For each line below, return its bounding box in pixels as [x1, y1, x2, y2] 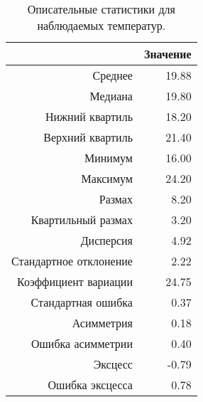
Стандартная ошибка [31, 294, 133, 310]
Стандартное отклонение [11, 253, 133, 269]
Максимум [81, 170, 133, 186]
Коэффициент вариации [17, 273, 133, 290]
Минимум [84, 149, 133, 166]
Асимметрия [72, 314, 133, 331]
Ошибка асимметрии [31, 335, 133, 351]
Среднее [92, 67, 133, 83]
